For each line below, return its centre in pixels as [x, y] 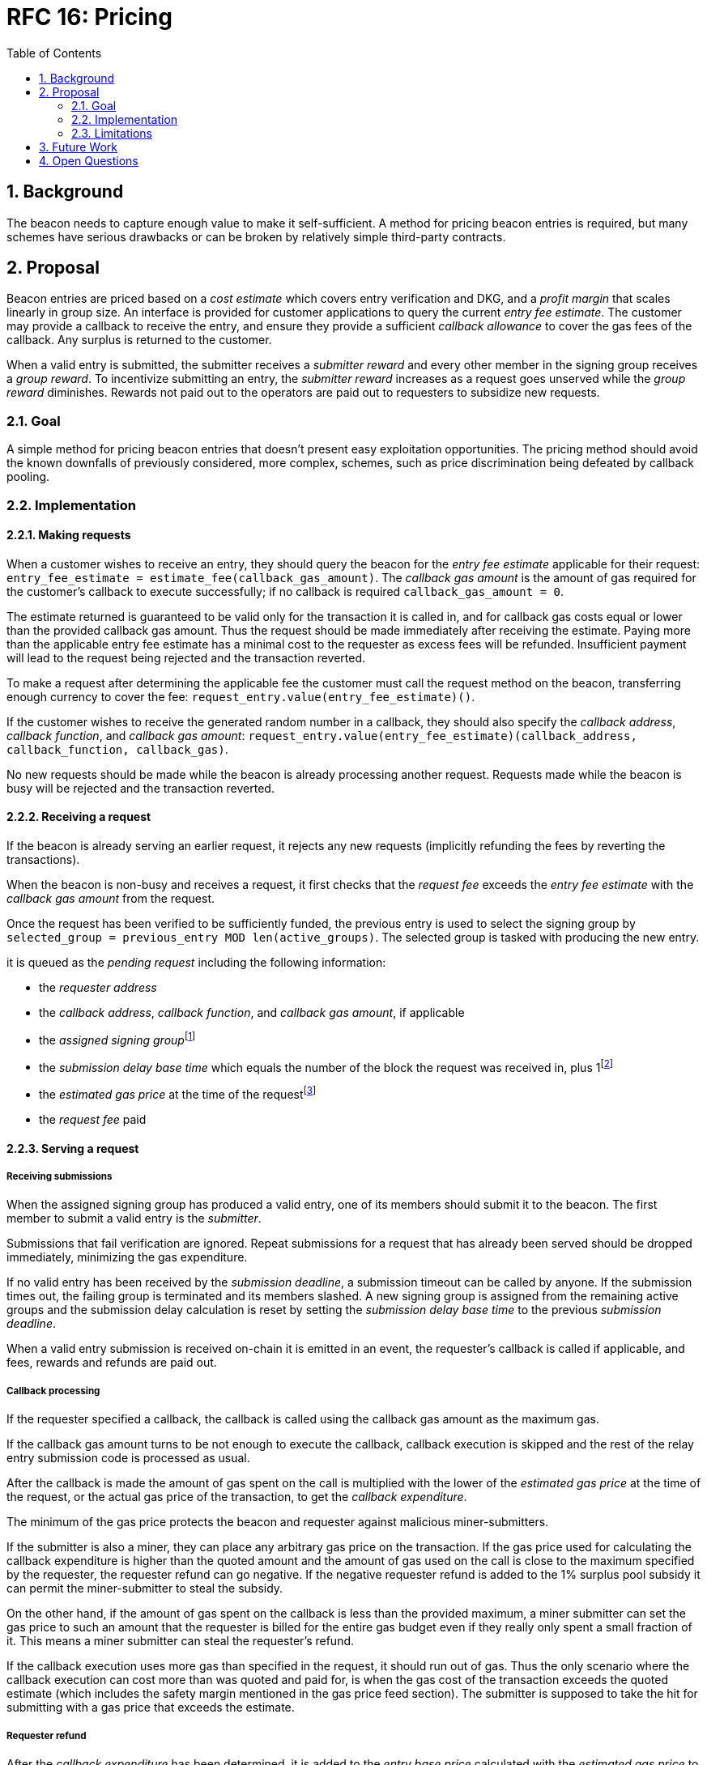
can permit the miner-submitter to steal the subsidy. [145, 1588]
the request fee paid [93, 1119]
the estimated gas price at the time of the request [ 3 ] [178, 1093]
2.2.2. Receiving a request [79, 817]
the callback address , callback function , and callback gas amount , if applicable [252, 1012]
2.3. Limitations [112, 133]
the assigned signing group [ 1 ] [117, 1039]
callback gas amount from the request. [111, 898]
